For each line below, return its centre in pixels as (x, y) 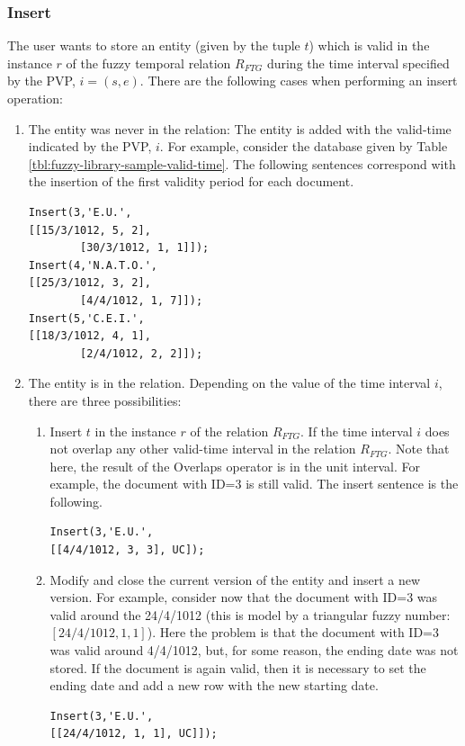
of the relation (229, 431)
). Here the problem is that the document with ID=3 (293, 632)
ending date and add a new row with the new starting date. (214, 685)
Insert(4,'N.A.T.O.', (93, 265)
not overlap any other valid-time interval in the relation (203, 449)
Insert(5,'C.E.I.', (86, 318)
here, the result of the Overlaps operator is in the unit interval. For (235, 466)
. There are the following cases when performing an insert (299, 81)
